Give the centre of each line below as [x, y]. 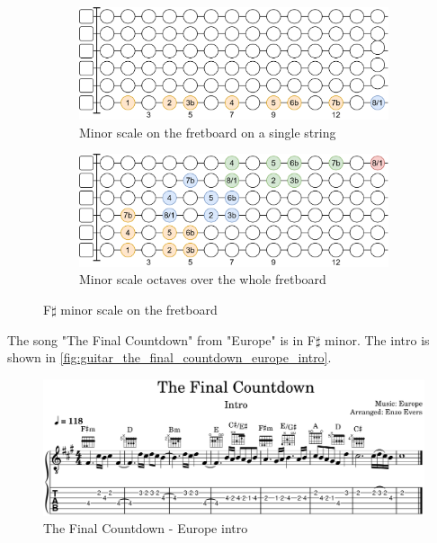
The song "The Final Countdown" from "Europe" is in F [161, 339]
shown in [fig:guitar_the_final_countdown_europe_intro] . [169, 357]
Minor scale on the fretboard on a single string [208, 132]
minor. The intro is [377, 339]
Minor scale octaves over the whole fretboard [203, 279]
